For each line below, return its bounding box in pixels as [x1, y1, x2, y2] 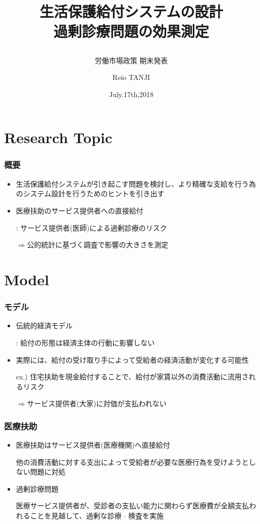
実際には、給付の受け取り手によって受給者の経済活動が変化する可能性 [16, 354, 249, 365]
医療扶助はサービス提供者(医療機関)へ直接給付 [16, 440, 170, 450]
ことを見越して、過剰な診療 [30, 510, 122, 521]
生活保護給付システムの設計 [39, 1, 223, 22]
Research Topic [4, 127, 113, 148]
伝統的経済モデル [16, 320, 73, 331]
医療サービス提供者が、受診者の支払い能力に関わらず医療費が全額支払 [16, 500, 249, 511]
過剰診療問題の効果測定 [53, 21, 209, 41]
